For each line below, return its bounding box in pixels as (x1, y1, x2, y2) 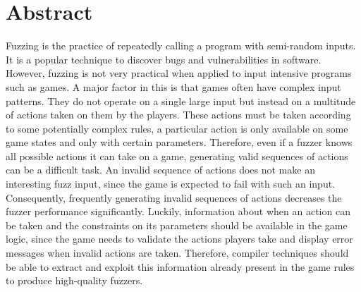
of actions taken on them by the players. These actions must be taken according (6, 107, 351, 122)
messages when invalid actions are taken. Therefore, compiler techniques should (6, 245, 349, 260)
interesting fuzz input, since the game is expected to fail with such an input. (6, 176, 336, 191)
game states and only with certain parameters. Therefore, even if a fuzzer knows (6, 135, 353, 150)
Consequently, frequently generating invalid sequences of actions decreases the (6, 190, 342, 205)
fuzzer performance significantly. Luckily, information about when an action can (6, 204, 350, 219)
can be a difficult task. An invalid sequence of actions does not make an (6, 162, 315, 177)
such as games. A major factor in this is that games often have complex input (6, 79, 341, 94)
